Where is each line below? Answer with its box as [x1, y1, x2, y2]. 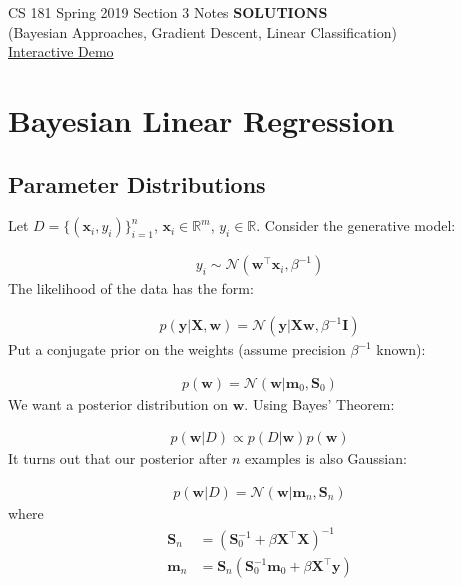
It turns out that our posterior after [8, 448, 228, 469]
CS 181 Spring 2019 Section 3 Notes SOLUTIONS [8, 2, 328, 22]
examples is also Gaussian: [245, 448, 407, 469]
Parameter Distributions [8, 168, 266, 199]
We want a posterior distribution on [8, 393, 229, 414]
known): [376, 339, 426, 360]
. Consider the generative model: [256, 215, 456, 236]
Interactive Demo [8, 41, 114, 62]
